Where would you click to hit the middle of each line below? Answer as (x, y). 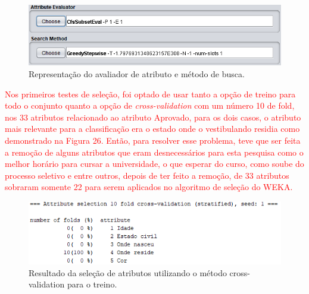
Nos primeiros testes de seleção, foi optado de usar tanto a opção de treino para (150, 94)
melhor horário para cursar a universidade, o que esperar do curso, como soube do (154, 164)
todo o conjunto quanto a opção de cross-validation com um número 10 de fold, (150, 105)
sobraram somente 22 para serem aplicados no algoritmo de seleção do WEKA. (149, 187)
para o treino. (92, 284)
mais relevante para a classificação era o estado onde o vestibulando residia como (152, 129)
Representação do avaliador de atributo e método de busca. (137, 74)
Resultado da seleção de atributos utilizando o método (128, 272)
